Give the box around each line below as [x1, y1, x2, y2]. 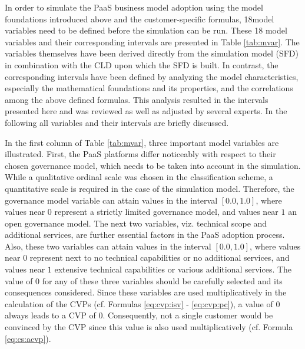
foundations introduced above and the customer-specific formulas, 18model [5, 12, 274, 25]
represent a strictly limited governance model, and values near [54, 205, 279, 218]
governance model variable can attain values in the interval [5, 194, 218, 206]
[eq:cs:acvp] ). [5, 332, 51, 344]
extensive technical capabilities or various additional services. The [54, 263, 292, 275]
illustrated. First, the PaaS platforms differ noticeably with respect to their [5, 148, 276, 160]
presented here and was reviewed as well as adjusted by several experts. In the [5, 105, 287, 117]
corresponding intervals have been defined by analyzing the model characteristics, [5, 70, 299, 82]
